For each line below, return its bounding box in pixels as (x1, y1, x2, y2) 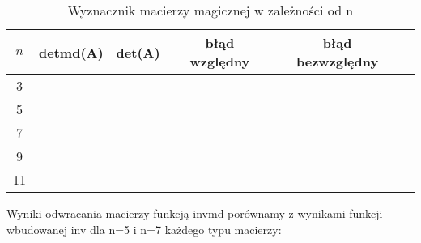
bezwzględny (296, 52, 379, 70)
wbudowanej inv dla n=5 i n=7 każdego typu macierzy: (6, 220, 282, 237)
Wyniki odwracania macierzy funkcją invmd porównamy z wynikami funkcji (6, 205, 383, 221)
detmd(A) (39, 42, 104, 62)
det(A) (116, 42, 160, 62)
